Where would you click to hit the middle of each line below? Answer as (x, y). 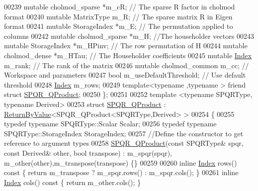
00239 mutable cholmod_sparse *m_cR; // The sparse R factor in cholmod (120, 6)
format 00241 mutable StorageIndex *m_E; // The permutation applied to (119, 26)
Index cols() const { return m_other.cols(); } (73, 182)
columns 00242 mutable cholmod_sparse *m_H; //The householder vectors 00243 (129, 36)
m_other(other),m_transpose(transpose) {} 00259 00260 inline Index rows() (121, 162)
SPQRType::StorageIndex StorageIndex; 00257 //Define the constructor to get (124, 133)
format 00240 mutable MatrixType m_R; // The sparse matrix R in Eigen (118, 16)
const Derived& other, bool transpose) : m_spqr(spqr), (88, 152)
